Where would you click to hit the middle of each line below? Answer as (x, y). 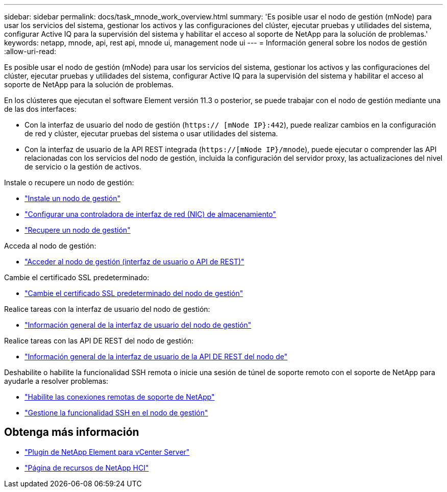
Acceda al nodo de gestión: (50, 246)
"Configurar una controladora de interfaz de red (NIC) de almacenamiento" (151, 214)
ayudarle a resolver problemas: (56, 381)
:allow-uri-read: (30, 51)
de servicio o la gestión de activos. (83, 167)
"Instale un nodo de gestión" (72, 198)
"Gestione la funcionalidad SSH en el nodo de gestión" (116, 413)
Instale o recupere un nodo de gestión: (69, 182)
